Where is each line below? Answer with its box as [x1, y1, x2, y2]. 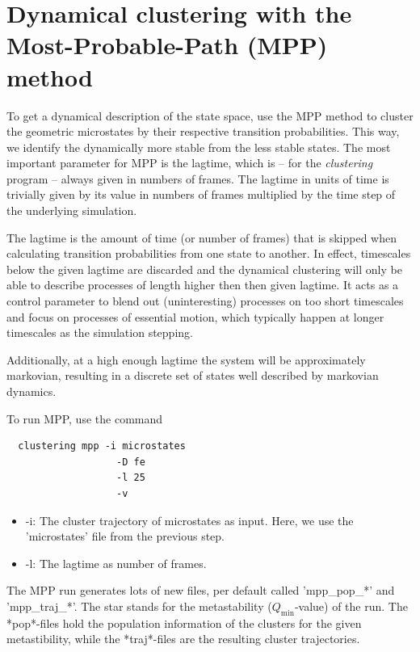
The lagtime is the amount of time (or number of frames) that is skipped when [6, 229, 397, 246]
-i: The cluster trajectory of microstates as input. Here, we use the [25, 511, 354, 528]
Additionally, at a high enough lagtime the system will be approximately [6, 351, 366, 368]
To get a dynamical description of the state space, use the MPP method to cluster [6, 107, 414, 124]
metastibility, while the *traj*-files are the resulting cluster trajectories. [6, 630, 360, 647]
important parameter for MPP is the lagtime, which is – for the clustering [6, 154, 373, 171]
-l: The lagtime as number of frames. [25, 554, 207, 571]
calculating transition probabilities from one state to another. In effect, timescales [6, 245, 411, 262]
